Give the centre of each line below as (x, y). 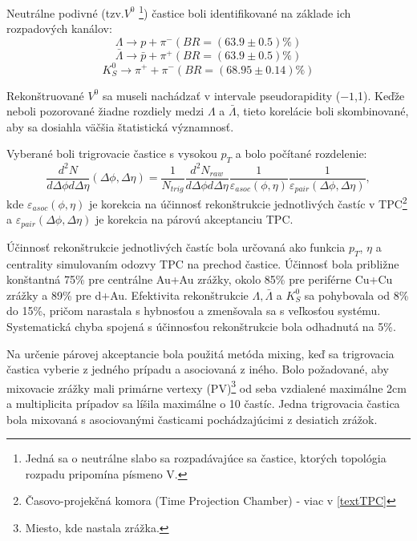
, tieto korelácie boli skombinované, (322, 111)
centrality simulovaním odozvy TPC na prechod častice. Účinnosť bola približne (203, 263)
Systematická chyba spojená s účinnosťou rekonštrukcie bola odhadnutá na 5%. (201, 327)
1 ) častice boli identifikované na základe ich (245, 12)
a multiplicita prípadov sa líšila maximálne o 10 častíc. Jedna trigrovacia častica (203, 404)
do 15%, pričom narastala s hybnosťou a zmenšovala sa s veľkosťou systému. (194, 311)
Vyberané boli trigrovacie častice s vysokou (112, 153)
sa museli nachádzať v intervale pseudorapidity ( (221, 95)
